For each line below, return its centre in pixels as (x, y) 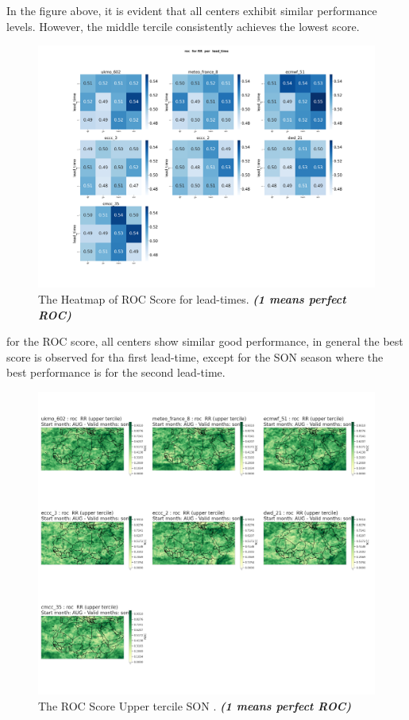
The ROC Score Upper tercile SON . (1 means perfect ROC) (195, 705)
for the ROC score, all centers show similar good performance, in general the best (205, 341)
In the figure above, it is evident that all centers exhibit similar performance (192, 10)
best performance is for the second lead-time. (116, 372)
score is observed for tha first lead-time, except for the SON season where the (195, 356)
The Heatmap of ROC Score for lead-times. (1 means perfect (192, 298)
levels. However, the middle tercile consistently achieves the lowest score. (183, 26)
